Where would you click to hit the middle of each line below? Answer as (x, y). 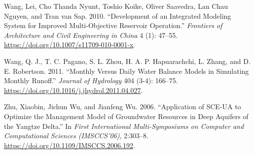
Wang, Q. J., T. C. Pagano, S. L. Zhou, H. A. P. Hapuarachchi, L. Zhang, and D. (127, 61)
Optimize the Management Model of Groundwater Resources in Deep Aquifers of (126, 116)
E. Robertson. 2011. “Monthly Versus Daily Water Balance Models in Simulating (127, 71)
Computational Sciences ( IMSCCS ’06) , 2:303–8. (76, 136)
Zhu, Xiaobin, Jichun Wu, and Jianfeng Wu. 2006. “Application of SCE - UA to (123, 107)
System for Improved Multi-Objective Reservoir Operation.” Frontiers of (113, 25)
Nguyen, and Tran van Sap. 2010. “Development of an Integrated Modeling (118, 15)
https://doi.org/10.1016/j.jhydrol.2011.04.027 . (73, 90)
